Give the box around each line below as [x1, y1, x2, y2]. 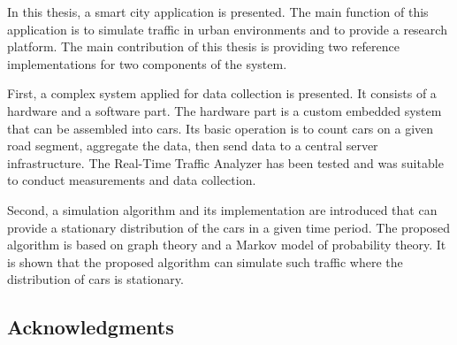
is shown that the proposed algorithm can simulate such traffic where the [7, 252, 403, 271]
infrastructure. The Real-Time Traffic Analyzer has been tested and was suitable [7, 153, 444, 172]
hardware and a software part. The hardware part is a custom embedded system [7, 101, 442, 119]
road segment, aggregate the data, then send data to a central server [7, 136, 378, 155]
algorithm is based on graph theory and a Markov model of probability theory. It [7, 235, 446, 254]
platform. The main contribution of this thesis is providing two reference [7, 37, 400, 56]
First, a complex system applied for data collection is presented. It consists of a [7, 84, 437, 103]
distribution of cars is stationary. [7, 270, 184, 288]
